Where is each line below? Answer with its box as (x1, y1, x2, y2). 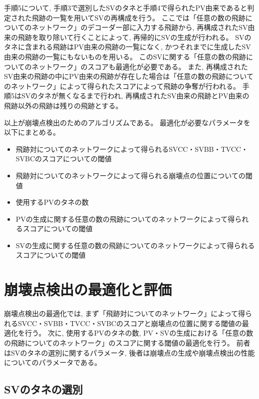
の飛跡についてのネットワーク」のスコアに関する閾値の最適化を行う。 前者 (4, 337, 251, 348)
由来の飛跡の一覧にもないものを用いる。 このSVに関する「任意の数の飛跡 (4, 51, 246, 61)
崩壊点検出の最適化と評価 (4, 279, 172, 300)
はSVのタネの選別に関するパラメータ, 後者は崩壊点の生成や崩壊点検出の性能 (4, 347, 255, 358)
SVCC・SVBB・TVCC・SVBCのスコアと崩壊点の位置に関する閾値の (17, 318, 242, 328)
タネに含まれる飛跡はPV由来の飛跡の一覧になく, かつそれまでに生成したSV (4, 41, 251, 52)
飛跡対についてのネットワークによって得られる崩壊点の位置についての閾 (15, 170, 253, 180)
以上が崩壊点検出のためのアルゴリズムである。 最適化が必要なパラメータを (4, 117, 251, 127)
